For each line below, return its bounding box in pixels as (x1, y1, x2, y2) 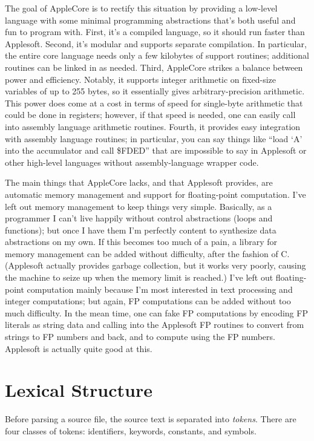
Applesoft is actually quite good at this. (5, 342, 152, 354)
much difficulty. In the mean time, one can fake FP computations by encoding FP (5, 306, 308, 319)
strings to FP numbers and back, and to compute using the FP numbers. (5, 330, 275, 343)
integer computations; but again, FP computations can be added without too (5, 295, 291, 307)
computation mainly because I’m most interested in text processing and (27, 283, 293, 295)
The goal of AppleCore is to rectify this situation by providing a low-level (5, 2, 278, 14)
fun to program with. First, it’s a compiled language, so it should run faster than (5, 25, 305, 38)
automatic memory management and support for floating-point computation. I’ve (5, 188, 306, 200)
